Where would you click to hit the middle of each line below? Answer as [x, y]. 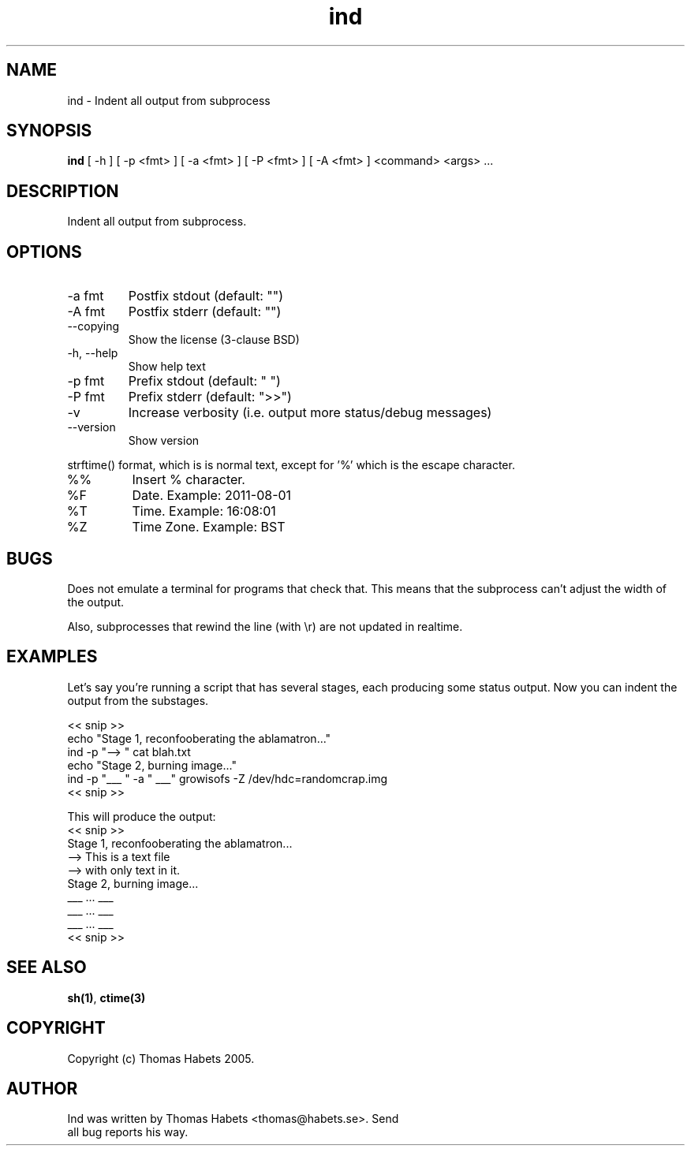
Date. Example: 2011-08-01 [212, 496]
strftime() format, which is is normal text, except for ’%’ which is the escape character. [291, 465]
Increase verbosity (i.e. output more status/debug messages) [310, 413]
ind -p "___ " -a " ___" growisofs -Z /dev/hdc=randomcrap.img [228, 778]
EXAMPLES [52, 657]
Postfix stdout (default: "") [206, 296]
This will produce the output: [142, 816]
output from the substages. [138, 700]
